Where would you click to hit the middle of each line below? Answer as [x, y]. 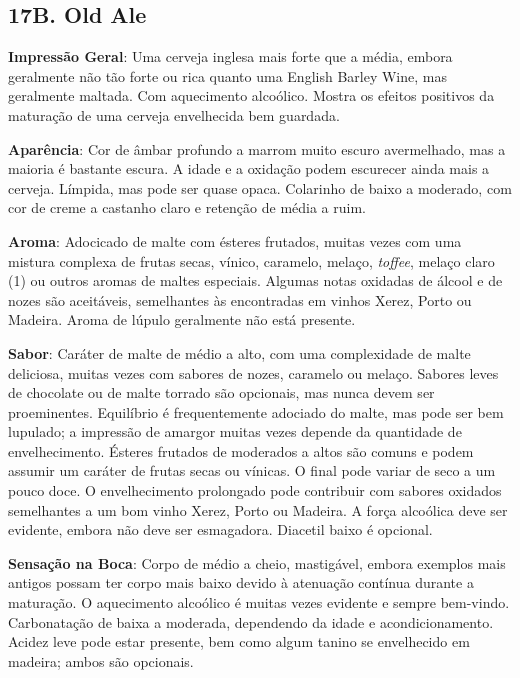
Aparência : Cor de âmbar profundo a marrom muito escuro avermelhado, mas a [257, 148]
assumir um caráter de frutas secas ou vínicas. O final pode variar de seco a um [252, 470]
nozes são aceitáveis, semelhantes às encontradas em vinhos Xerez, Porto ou [240, 299]
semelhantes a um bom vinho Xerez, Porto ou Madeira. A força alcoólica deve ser [258, 509]
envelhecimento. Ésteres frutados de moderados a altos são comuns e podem [241, 450]
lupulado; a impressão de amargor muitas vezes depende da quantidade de [235, 431]
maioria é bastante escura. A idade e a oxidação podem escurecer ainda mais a [249, 168]
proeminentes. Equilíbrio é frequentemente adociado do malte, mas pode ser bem [256, 411]
